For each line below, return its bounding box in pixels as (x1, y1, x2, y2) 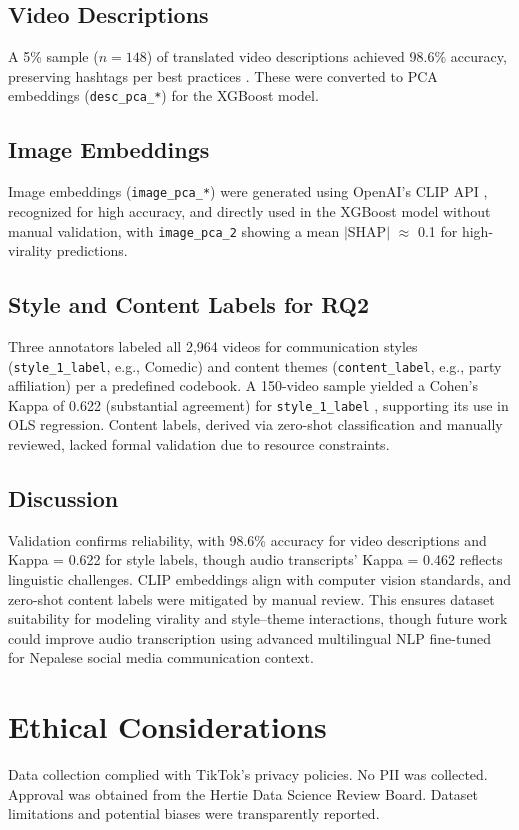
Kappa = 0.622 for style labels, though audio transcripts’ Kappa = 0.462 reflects (8, 549, 503, 570)
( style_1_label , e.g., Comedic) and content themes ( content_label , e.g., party (8, 355, 502, 376)
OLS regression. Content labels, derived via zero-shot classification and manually (8, 414, 503, 435)
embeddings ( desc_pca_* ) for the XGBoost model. (8, 85, 319, 106)
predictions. (56, 240, 128, 261)
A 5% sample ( (8, 46, 99, 67)
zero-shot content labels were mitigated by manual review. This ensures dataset (8, 588, 495, 609)
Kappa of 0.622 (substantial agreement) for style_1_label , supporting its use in (8, 394, 509, 415)
